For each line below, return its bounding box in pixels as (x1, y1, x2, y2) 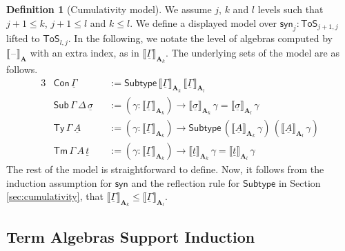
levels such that (257, 2, 324, 16)
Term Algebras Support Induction (6, 225, 255, 247)
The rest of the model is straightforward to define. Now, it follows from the (6, 161, 324, 176)
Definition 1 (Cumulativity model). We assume (6, 2, 212, 16)
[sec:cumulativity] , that (6, 189, 103, 203)
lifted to (6, 31, 40, 46)
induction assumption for (6, 175, 112, 190)
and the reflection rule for (131, 175, 240, 190)
